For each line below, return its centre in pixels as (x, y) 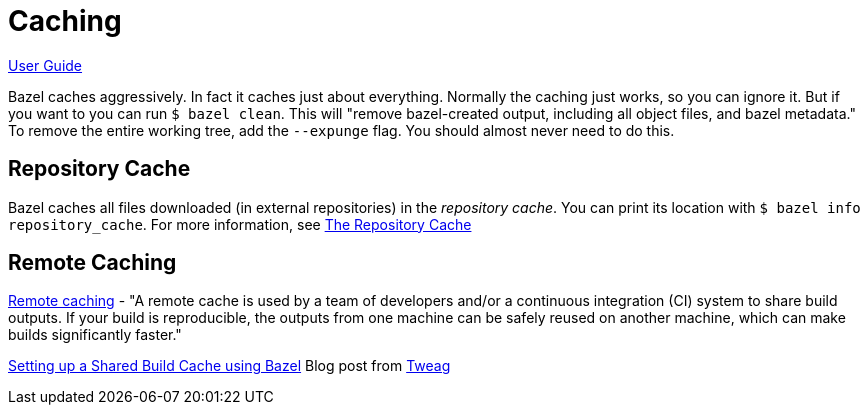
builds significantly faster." (95, 335)
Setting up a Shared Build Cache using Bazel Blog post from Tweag (229, 366)
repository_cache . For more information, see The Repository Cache (240, 224)
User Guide (45, 65)
